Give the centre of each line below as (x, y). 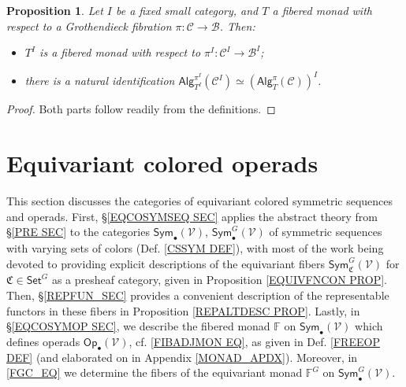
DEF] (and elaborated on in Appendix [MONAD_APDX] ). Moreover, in (182, 357)
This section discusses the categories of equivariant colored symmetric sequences (200, 201)
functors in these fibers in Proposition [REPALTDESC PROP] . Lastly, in (183, 310)
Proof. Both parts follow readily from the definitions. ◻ (141, 109)
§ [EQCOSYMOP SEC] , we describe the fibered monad (138, 326)
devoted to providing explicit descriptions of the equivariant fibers (166, 263)
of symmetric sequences (326, 232)
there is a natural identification (100, 81)
